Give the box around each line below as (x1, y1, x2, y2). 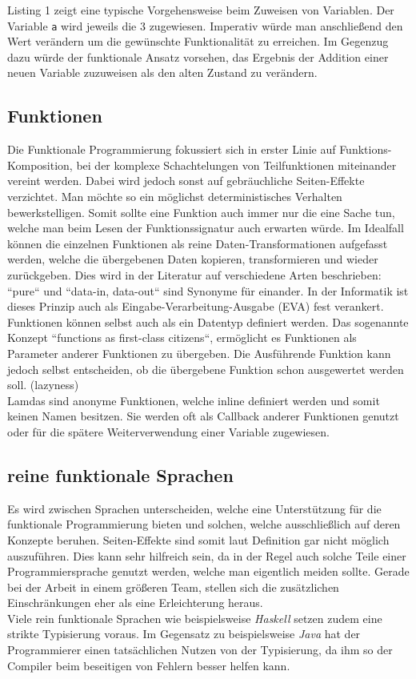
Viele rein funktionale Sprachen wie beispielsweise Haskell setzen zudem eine (7, 609, 382, 626)
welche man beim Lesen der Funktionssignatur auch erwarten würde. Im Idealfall (7, 219, 404, 236)
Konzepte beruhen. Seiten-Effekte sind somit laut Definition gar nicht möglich (7, 531, 390, 548)
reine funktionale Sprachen (7, 462, 234, 487)
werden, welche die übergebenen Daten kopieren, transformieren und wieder (7, 251, 378, 267)
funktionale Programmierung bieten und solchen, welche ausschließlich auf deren (7, 516, 401, 532)
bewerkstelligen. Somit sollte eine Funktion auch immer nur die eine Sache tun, (7, 203, 395, 220)
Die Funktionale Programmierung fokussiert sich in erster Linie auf (7, 141, 336, 158)
